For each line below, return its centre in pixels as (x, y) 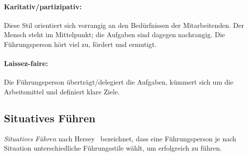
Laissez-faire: (26, 63)
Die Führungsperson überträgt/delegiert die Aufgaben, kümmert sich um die (119, 82)
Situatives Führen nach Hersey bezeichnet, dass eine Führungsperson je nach (120, 138)
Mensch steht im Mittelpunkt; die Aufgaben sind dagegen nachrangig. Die (114, 34)
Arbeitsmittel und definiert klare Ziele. (62, 91)
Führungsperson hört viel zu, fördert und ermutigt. (80, 44)
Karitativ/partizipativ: (43, 6)
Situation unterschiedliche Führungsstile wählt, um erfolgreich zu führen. (113, 148)
